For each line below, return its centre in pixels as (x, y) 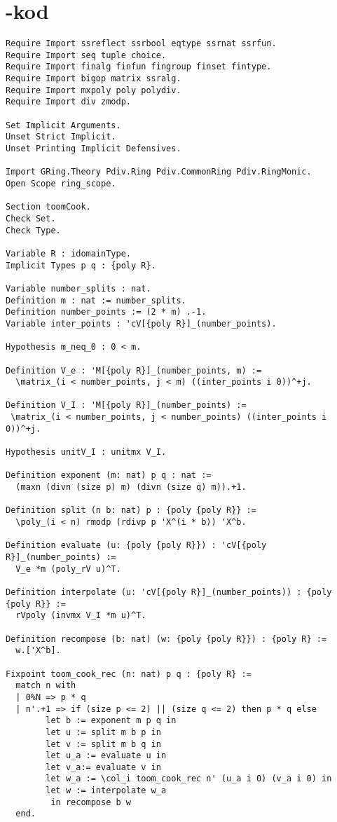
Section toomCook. (48, 207)
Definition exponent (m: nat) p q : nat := (109, 475)
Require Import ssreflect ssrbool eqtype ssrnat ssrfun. (141, 44)
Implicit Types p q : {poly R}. (81, 265)
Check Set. (31, 218)
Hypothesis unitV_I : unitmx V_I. (86, 452)
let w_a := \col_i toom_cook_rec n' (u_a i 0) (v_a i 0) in (189, 779)
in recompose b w (91, 802)
